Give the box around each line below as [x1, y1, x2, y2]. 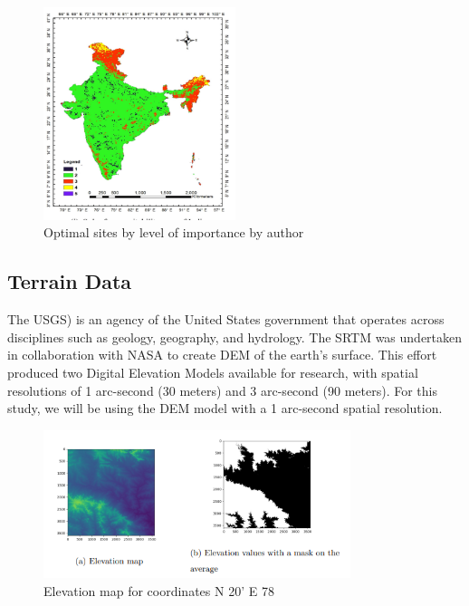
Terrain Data [7, 267, 132, 295]
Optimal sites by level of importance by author [43, 223, 304, 242]
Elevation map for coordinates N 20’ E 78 [43, 581, 274, 600]
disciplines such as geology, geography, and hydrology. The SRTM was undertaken [7, 327, 463, 346]
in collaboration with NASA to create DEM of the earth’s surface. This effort [7, 345, 437, 364]
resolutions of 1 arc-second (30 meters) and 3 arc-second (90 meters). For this [7, 380, 437, 399]
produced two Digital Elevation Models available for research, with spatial [7, 363, 418, 382]
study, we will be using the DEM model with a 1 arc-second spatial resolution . [7, 399, 443, 418]
